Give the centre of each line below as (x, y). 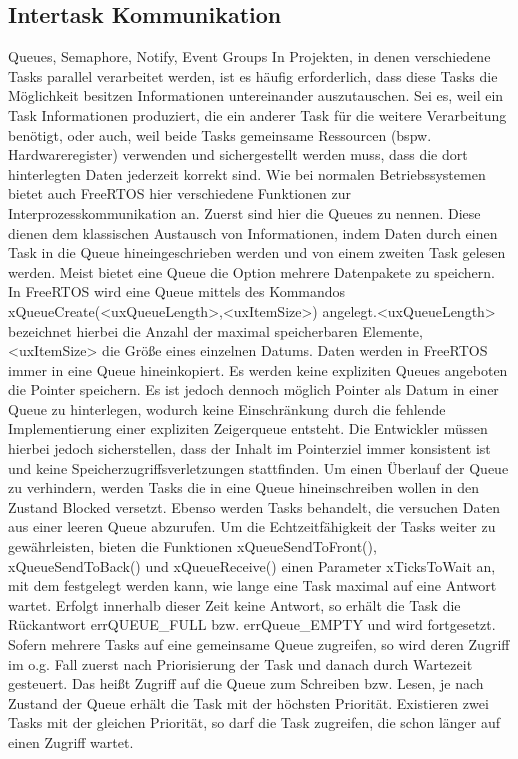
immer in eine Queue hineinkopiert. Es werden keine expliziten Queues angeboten (258, 369)
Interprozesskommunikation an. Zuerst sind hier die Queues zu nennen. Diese (244, 212)
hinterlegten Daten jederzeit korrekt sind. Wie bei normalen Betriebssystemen (247, 173)
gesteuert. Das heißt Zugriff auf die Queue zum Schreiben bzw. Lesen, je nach (246, 683)
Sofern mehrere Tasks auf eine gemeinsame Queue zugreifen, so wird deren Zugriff (259, 644)
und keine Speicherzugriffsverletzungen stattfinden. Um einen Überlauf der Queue (258, 467)
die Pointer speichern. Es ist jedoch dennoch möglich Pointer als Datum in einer (253, 389)
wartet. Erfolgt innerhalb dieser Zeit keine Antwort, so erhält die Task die (234, 604)
